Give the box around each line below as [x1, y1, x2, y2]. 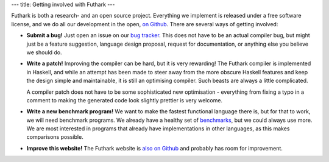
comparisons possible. [26, 133, 83, 141]
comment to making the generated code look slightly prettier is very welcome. [26, 96, 222, 104]
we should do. [26, 49, 62, 56]
